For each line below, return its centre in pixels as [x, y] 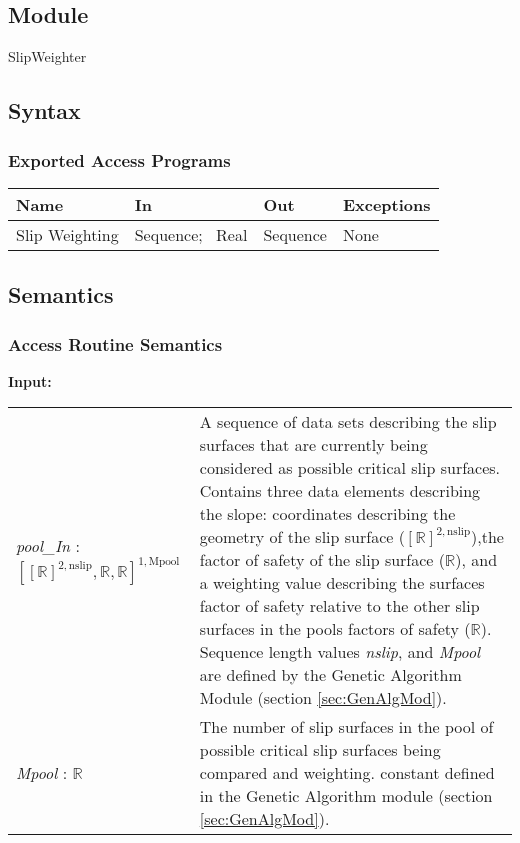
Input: [30, 380]
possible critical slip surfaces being [320, 750]
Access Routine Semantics [115, 343]
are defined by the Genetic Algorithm [330, 675]
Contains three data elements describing [340, 491]
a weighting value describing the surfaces [342, 583]
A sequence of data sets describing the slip [348, 422]
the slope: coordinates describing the [327, 514]
